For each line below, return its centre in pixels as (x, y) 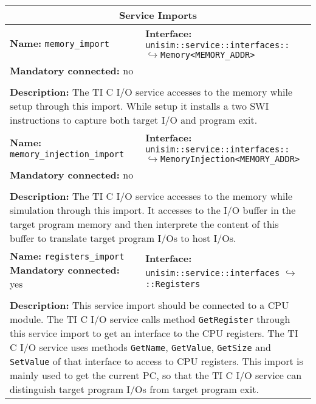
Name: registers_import (67, 256)
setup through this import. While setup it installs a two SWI (139, 106)
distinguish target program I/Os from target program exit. (134, 389)
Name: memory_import (60, 43)
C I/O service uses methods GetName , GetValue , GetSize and (140, 347)
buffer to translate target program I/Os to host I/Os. (123, 238)
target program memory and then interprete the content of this (144, 224)
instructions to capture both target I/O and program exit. (134, 120)
